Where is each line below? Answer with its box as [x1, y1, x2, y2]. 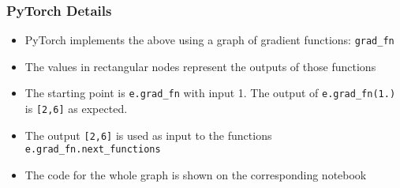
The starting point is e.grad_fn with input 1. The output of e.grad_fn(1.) [24, 85, 396, 101]
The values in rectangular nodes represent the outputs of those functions [24, 58, 376, 74]
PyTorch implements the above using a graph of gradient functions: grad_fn [24, 32, 394, 48]
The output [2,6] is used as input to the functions [24, 126, 272, 143]
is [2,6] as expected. [24, 100, 128, 117]
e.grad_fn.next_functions [24, 144, 161, 156]
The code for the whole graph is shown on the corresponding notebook [24, 167, 367, 183]
